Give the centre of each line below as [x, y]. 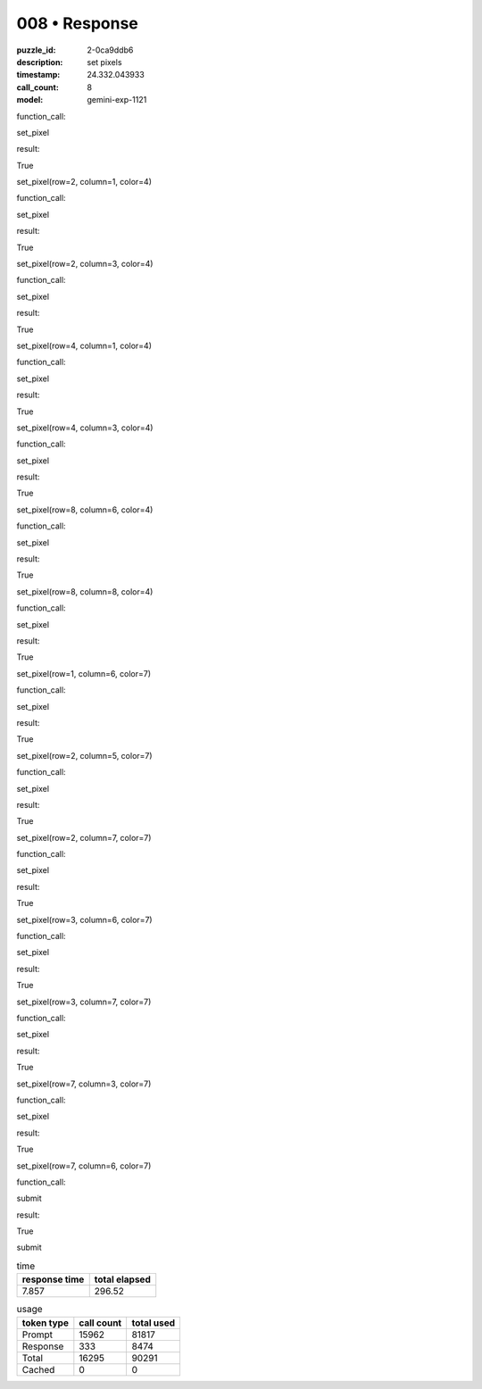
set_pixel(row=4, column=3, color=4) [85, 428]
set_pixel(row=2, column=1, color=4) [84, 182]
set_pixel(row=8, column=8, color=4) [85, 591]
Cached [38, 1369]
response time [53, 1279]
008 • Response [77, 23]
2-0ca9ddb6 [110, 50]
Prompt [37, 1335]
